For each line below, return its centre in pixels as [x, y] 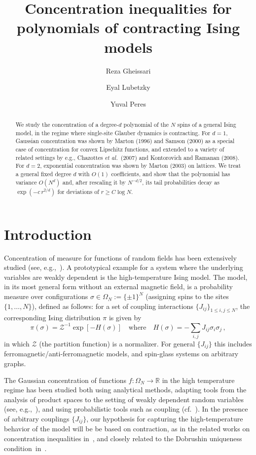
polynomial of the [146, 125]
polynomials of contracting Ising [128, 27]
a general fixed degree [43, 174]
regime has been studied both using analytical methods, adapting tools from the [125, 390]
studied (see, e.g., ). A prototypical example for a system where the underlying [124, 267]
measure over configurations [46, 296]
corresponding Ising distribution [52, 318]
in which [17, 343]
